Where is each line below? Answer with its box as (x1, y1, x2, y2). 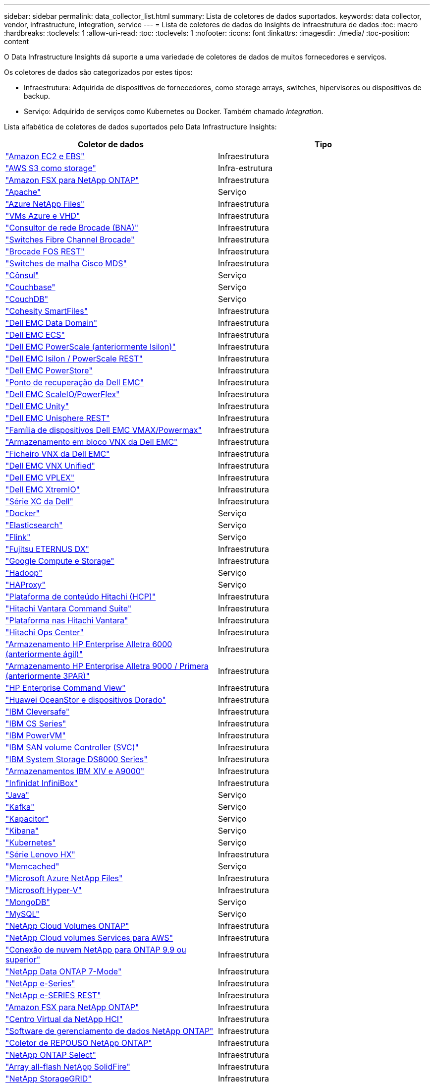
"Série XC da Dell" (5, 496, 73, 506)
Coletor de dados (78, 139, 144, 149)
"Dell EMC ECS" (5, 330, 65, 340)
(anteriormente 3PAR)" (5, 671, 90, 681)
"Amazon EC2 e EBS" (5, 151, 85, 161)
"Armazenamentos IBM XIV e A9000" (5, 766, 145, 776)
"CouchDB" (5, 294, 49, 304)
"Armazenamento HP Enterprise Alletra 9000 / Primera (5, 661, 209, 671)
